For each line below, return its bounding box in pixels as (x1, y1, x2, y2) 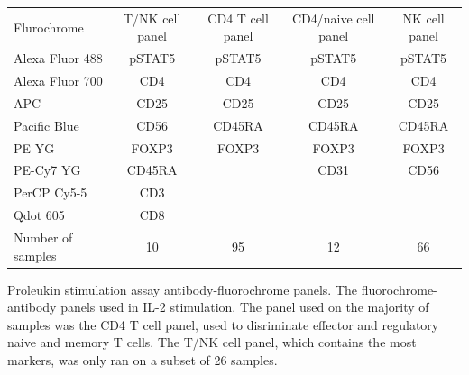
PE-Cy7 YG (14, 160, 81, 179)
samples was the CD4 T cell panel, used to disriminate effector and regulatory (7, 315, 439, 334)
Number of (14, 227, 73, 246)
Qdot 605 (14, 206, 65, 224)
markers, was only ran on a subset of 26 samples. (7, 351, 278, 369)
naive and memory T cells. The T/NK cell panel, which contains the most (7, 333, 417, 352)
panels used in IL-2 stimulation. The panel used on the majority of (60, 297, 429, 316)
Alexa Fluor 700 (14, 71, 103, 90)
